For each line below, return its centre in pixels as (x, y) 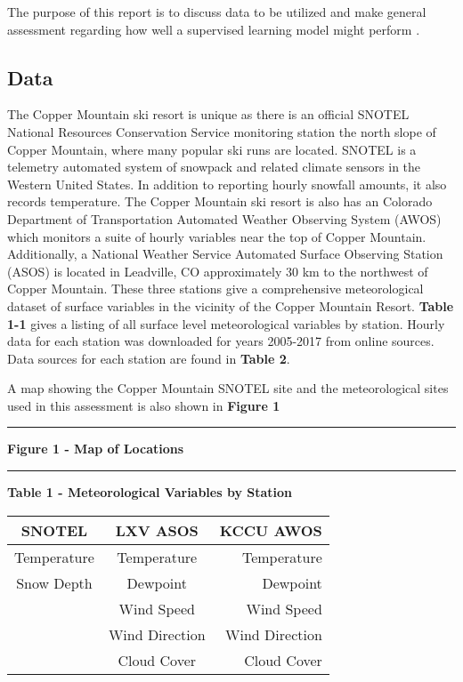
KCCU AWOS (271, 530)
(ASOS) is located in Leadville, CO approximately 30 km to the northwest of (218, 271)
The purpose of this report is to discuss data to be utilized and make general (217, 12)
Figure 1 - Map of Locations (96, 449)
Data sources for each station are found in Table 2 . (149, 358)
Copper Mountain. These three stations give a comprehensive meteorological (215, 289)
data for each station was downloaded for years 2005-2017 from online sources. (221, 341)
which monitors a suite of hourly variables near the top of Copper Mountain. (217, 236)
